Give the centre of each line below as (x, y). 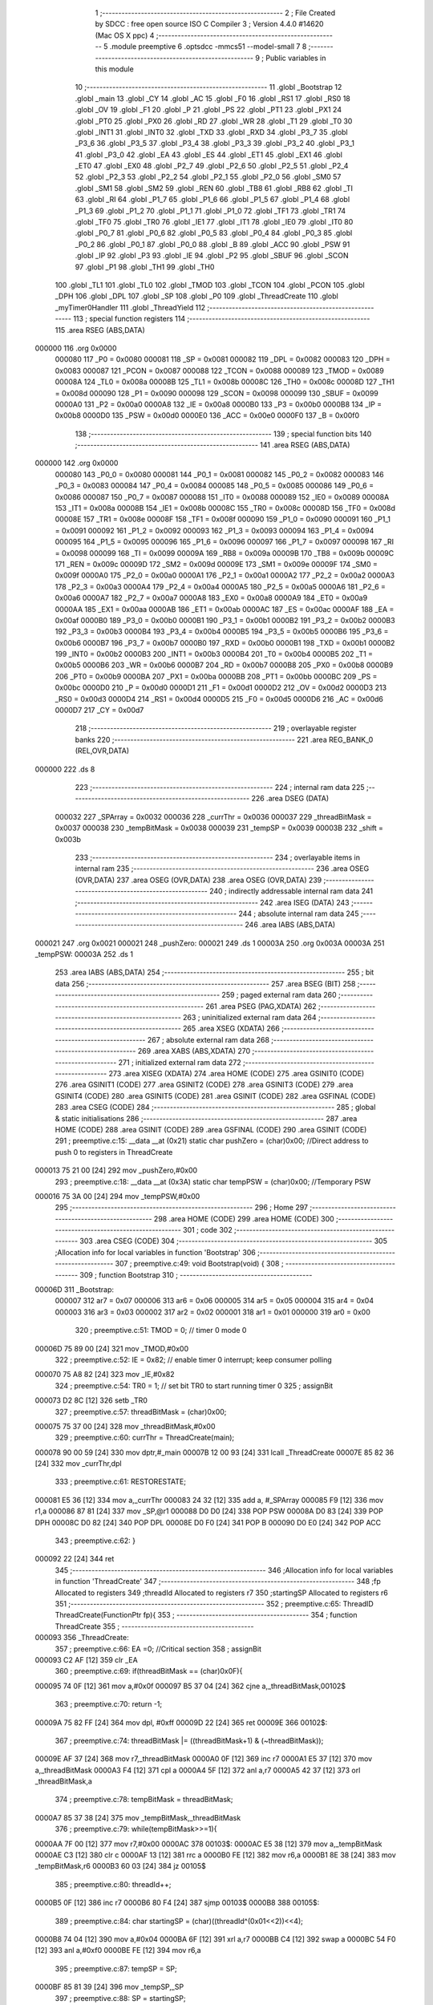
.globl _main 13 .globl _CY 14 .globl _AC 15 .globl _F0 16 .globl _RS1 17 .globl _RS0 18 (212, 98)
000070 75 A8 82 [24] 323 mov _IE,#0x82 (105, 1375)
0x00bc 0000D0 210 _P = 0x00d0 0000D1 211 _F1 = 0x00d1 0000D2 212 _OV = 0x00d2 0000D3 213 (221, 688)
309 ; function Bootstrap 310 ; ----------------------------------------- (196, 1274)
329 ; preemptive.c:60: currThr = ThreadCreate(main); (145, 1438)
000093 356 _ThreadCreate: (82, 1638)
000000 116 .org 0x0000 (76, 348)
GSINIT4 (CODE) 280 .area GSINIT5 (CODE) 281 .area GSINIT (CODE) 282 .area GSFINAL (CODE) (215, 1096)
